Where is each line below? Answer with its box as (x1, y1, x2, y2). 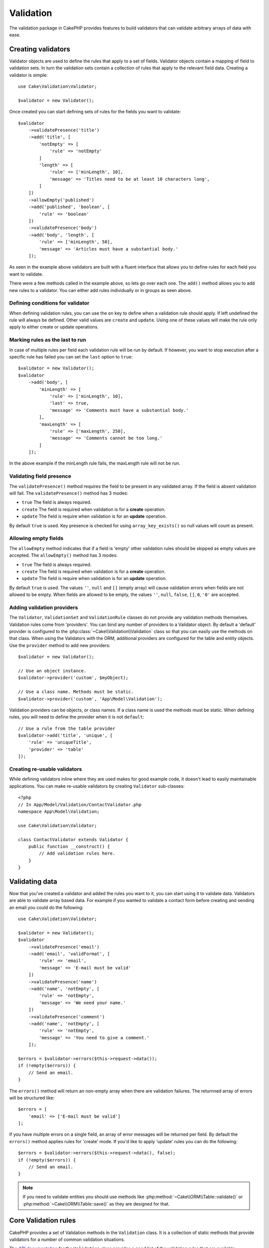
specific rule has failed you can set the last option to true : (9, 354, 133, 360)
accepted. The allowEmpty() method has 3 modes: (9, 552, 118, 559)
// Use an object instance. (18, 668, 87, 673)
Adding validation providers (9, 604, 78, 611)
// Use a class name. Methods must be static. (18, 689, 134, 695)
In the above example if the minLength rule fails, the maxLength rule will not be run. (9, 460, 180, 466)
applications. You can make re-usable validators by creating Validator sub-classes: (9, 783, 185, 789)
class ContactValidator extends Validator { (18, 837, 129, 842)
